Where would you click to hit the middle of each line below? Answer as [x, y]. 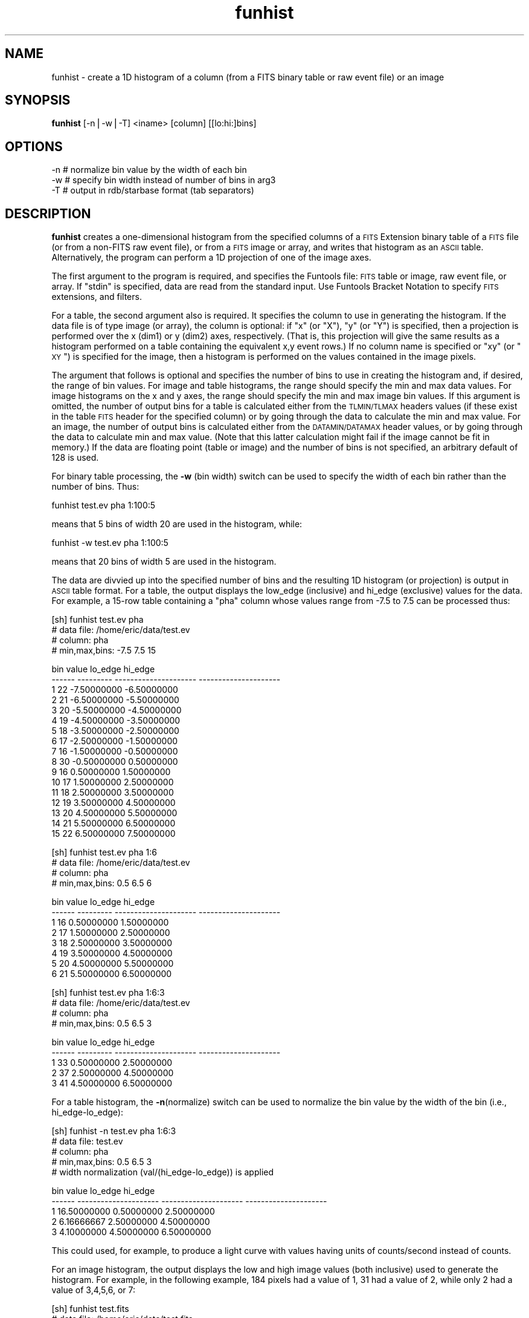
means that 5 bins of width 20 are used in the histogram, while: [177, 524]
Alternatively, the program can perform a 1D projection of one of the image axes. [211, 258]
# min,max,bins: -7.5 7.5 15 [104, 651]
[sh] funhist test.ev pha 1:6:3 [108, 993]
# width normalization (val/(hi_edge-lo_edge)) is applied [163, 1172]
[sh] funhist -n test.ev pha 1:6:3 [114, 1131]
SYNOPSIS [38, 100]
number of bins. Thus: [95, 487]
